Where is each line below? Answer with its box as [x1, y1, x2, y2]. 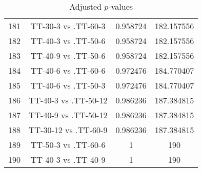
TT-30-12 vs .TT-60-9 [29, 124, 108, 136]
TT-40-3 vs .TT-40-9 [31, 154, 106, 165]
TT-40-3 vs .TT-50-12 [29, 94, 108, 106]
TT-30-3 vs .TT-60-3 [31, 20, 106, 32]
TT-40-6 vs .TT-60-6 [31, 64, 106, 76]
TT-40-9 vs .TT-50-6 [31, 50, 106, 61]
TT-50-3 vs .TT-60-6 [31, 139, 106, 150]
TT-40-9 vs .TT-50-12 [29, 109, 108, 121]
